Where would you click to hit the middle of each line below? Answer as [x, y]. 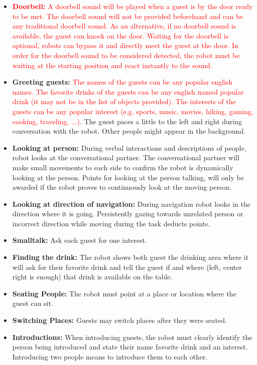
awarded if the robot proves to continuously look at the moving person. [122, 187]
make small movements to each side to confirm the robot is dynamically [123, 167]
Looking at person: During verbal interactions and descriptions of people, [129, 147]
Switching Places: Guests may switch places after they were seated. [119, 320]
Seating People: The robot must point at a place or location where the [124, 293]
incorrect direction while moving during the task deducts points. [111, 223]
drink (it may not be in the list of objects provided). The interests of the [124, 101]
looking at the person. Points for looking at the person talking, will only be [128, 177]
